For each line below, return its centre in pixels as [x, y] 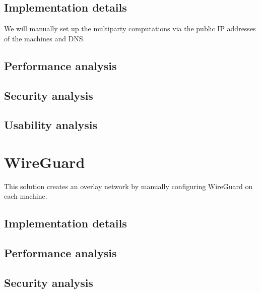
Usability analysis [51, 125]
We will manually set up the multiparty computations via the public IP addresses [130, 28]
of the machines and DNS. [45, 38]
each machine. [26, 196]
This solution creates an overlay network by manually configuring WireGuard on [128, 186]
